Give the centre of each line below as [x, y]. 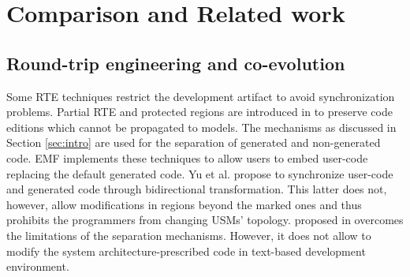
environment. [38, 266]
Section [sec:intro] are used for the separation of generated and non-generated [194, 142]
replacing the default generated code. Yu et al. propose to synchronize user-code [200, 173]
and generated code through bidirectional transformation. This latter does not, [197, 189]
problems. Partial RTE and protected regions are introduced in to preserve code [199, 112]
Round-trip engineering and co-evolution [176, 63]
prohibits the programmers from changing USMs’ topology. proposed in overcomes [205, 220]
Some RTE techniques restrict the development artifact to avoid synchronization [201, 96]
